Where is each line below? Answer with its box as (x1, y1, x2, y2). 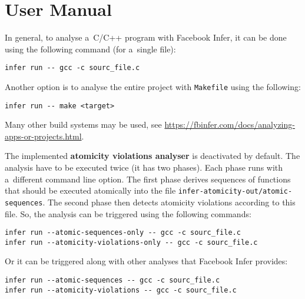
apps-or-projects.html (5, 129, 82, 142)
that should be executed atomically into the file (5, 184, 176, 197)
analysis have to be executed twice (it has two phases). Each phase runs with (5, 161, 283, 174)
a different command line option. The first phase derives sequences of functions (5, 172, 291, 185)
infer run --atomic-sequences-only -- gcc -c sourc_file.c (5, 228, 241, 237)
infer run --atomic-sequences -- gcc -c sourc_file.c (5, 276, 220, 285)
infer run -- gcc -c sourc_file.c (5, 64, 140, 72)
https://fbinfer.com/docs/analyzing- (164, 118, 295, 131)
